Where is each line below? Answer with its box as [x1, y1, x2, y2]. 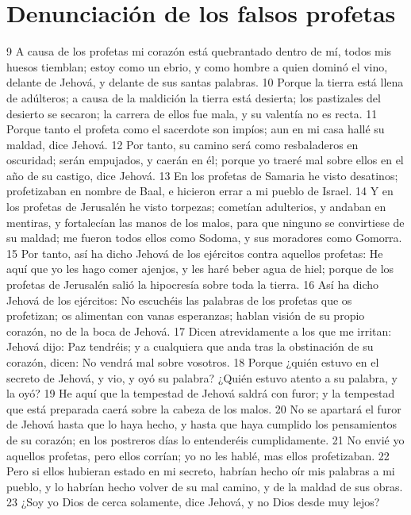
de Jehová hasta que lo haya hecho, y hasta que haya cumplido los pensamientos [6, 416, 398, 432]
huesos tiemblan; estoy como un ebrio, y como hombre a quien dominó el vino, [6, 58, 388, 75]
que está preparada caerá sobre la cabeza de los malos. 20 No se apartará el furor [6, 400, 401, 417]
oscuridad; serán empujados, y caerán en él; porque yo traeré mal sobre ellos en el [6, 152, 404, 168]
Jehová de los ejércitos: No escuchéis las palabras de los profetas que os [6, 291, 352, 308]
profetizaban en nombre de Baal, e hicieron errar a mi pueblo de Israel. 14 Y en [6, 183, 394, 199]
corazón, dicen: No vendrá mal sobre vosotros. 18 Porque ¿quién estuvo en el [6, 354, 379, 370]
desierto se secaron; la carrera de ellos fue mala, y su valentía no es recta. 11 [6, 105, 378, 121]
